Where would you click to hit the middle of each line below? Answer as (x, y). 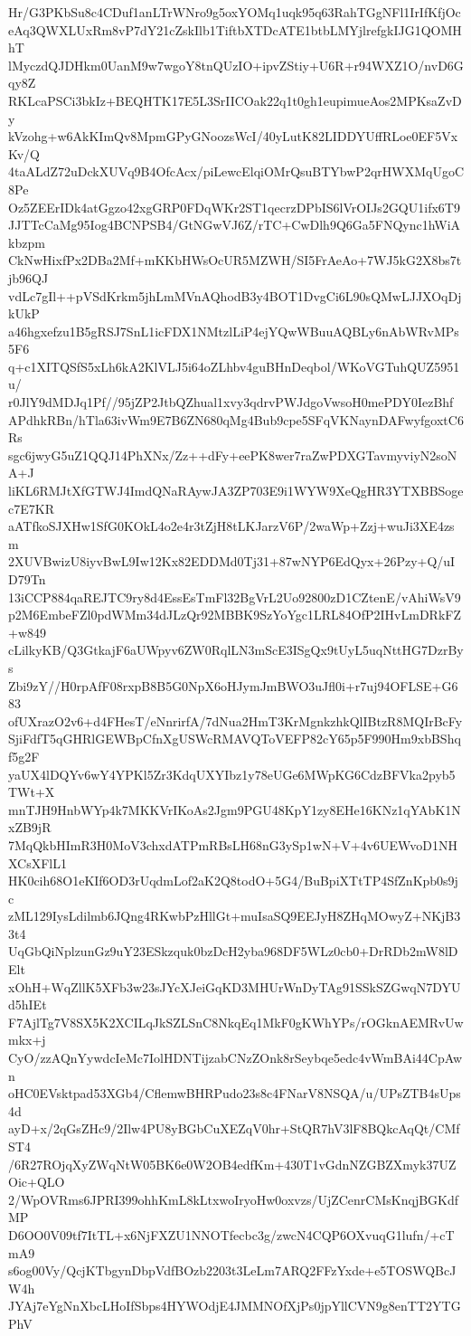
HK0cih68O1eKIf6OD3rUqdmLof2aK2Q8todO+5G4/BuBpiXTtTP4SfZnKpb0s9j (233, 881)
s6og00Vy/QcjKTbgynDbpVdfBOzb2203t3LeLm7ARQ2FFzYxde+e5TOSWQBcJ (232, 1270)
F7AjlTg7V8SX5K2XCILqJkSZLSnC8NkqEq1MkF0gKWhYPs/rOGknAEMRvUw (236, 1022)
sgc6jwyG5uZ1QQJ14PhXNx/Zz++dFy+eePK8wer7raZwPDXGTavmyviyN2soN (233, 455)
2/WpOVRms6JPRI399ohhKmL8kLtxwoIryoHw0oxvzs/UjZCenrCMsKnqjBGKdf (234, 1199)
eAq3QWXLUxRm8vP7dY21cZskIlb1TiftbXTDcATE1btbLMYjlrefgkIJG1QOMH (235, 29)
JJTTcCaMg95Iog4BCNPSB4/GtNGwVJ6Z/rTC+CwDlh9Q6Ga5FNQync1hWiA (235, 225)
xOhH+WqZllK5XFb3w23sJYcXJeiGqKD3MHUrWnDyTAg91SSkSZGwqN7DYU (235, 986)
